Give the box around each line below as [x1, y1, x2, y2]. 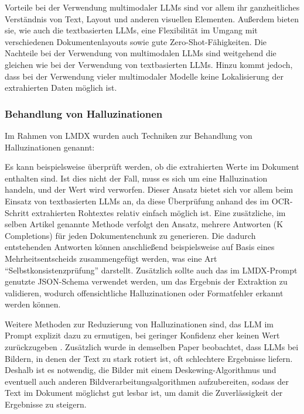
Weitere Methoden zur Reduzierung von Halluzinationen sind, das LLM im [5, 317, 274, 330]
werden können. [5, 298, 61, 310]
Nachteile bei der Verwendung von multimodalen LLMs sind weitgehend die [5, 47, 276, 59]
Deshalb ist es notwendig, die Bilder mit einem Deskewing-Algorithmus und [5, 364, 276, 376]
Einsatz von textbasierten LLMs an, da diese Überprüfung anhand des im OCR [5, 194, 291, 207]
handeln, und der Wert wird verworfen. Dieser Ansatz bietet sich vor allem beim [5, 183, 293, 196]
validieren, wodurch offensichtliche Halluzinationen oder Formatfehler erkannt [5, 286, 283, 299]
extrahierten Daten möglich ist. [5, 81, 117, 94]
